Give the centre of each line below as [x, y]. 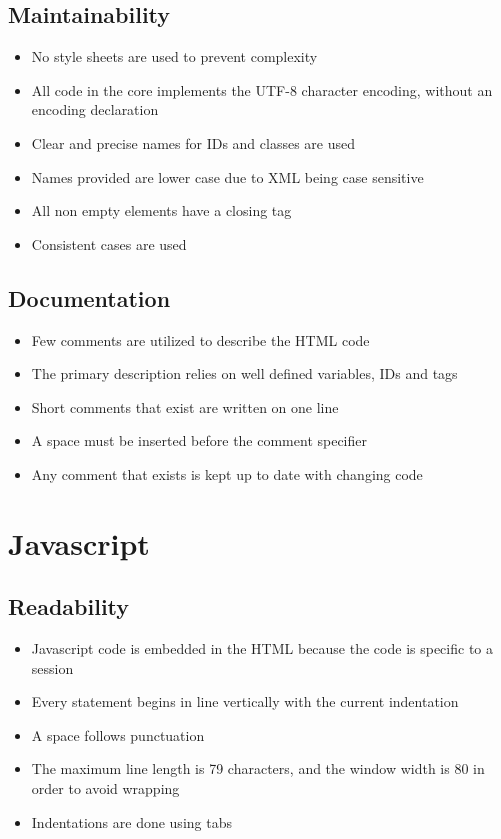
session [52, 667]
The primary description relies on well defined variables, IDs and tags [244, 373]
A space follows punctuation [118, 734]
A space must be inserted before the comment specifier [199, 440]
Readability [69, 606]
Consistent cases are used [109, 243]
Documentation [89, 297]
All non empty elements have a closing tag [161, 210]
